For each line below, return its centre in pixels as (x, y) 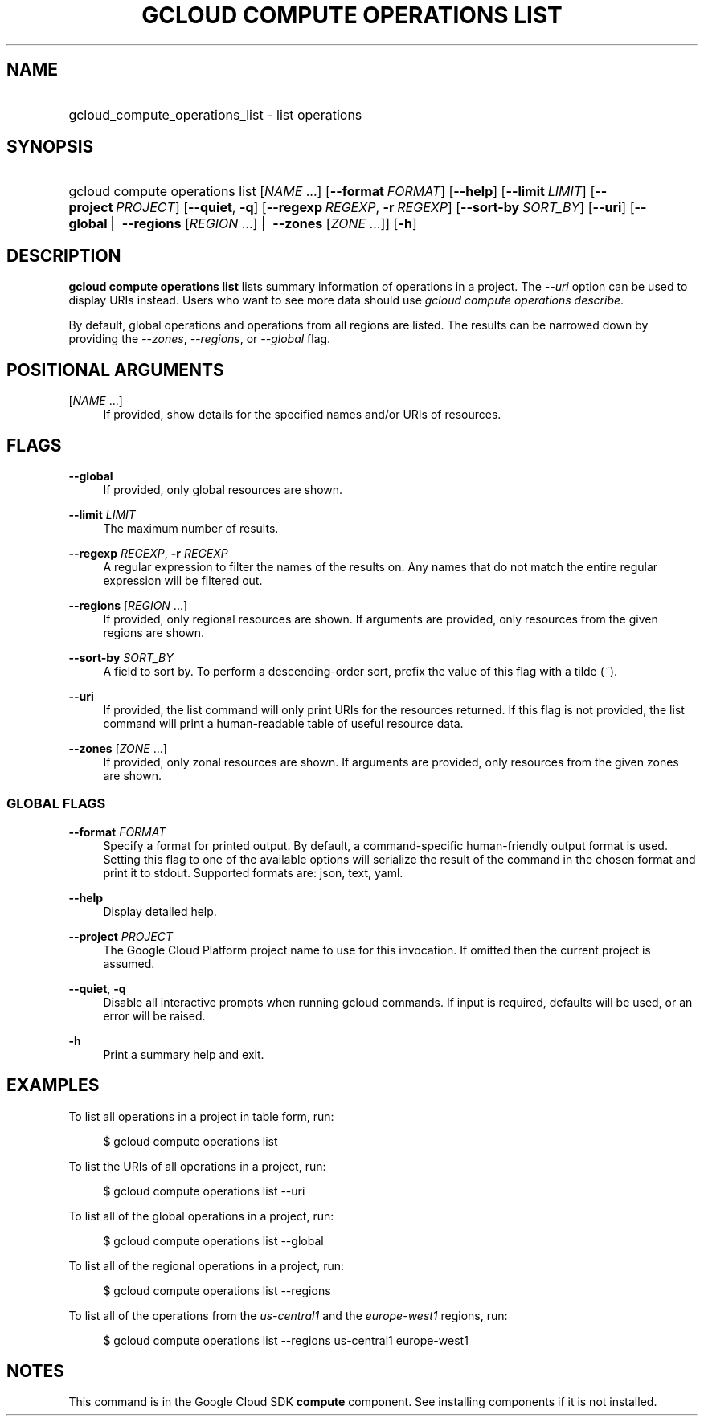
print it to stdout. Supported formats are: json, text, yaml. (253, 872)
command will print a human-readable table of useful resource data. (283, 723)
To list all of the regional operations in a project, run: (207, 1265)
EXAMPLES (53, 1085)
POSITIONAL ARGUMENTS (115, 370)
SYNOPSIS (50, 147)
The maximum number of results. (191, 528)
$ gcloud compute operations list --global (213, 1240)
